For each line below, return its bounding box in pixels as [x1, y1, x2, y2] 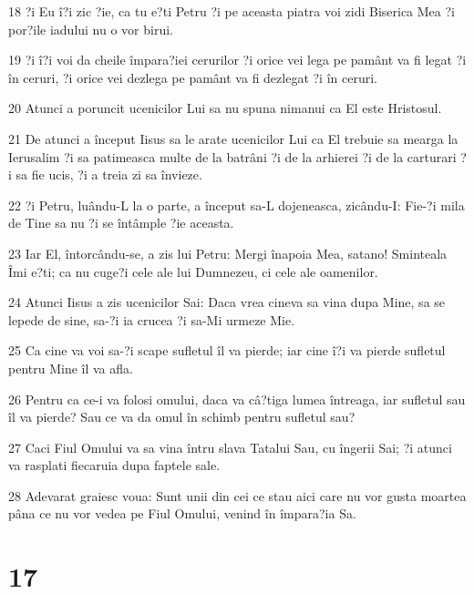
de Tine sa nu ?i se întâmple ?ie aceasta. [8, 213, 234, 232]
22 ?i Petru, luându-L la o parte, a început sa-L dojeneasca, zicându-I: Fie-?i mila [8, 195, 465, 214]
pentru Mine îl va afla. [8, 358, 133, 377]
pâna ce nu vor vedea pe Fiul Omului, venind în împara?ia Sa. [8, 504, 356, 523]
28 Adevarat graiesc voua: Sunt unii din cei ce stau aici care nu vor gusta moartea [8, 486, 467, 505]
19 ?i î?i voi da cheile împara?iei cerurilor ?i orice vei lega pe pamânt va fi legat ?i [8, 50, 467, 69]
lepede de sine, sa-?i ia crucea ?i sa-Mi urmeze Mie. [8, 310, 295, 329]
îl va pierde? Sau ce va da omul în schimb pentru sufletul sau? [8, 407, 355, 426]
